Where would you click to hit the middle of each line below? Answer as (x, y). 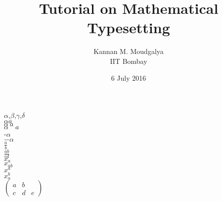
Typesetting (129, 27)
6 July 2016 (129, 77)
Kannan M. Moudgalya (129, 51)
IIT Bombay (129, 61)
